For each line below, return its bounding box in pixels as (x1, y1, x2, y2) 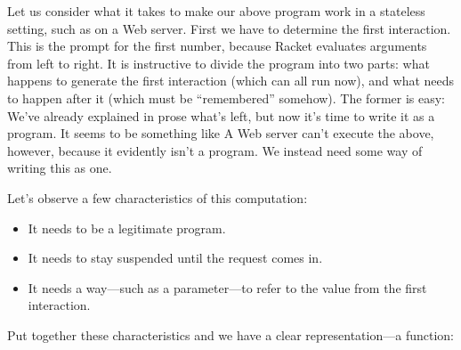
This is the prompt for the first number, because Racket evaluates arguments (7, 37, 427, 55)
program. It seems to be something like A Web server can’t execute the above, (7, 124, 434, 142)
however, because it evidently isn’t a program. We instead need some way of (7, 141, 423, 159)
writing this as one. (7, 159, 112, 177)
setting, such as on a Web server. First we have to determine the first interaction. (7, 19, 451, 37)
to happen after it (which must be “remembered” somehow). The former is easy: (7, 88, 446, 107)
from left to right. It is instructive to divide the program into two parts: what (7, 53, 430, 72)
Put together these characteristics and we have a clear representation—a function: (7, 325, 454, 344)
